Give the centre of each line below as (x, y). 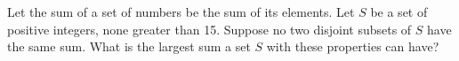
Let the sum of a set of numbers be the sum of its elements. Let (181, 11)
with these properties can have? (353, 46)
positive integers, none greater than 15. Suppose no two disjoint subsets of (209, 29)
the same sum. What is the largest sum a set (129, 46)
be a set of (399, 11)
